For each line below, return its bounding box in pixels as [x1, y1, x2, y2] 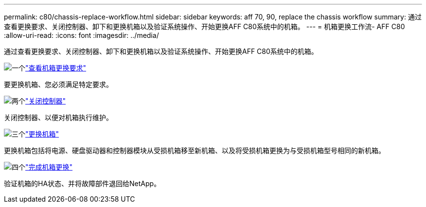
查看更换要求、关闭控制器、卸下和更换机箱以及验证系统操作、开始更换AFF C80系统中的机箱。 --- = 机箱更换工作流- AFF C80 [4, 22, 405, 31]
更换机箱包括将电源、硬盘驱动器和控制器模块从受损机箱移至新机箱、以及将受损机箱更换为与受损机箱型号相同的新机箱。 [4, 146, 385, 155]
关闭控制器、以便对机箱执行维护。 [4, 113, 113, 121]
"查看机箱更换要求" [25, 64, 87, 72]
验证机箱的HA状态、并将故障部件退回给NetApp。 [4, 179, 161, 188]
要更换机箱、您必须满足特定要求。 [4, 80, 113, 88]
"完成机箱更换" [25, 163, 73, 171]
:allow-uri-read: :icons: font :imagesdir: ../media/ [4, 31, 159, 39]
